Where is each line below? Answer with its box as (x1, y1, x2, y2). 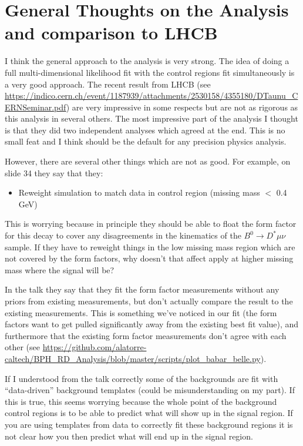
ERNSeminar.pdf (5, 100, 66, 113)
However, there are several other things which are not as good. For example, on (5, 155, 291, 167)
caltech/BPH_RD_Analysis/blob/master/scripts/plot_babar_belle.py (5, 352, 261, 364)
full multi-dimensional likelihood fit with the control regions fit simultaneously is (5, 66, 295, 78)
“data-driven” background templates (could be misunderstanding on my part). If (5, 384, 295, 396)
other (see (5, 341, 40, 353)
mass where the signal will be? (5, 263, 115, 276)
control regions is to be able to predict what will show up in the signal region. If (5, 407, 293, 419)
